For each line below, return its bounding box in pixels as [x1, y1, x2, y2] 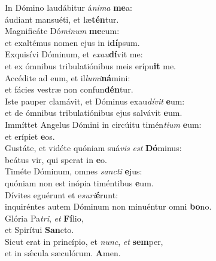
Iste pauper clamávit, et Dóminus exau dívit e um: [5, 94, 185, 107]
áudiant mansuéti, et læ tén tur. [5, 13, 119, 25]
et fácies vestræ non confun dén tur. [5, 83, 133, 96]
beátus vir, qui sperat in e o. [5, 153, 107, 165]
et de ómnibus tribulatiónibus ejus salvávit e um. [5, 106, 182, 119]
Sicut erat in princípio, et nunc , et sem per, [5, 235, 163, 247]
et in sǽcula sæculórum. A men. [5, 247, 121, 259]
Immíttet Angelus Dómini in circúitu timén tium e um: [5, 118, 202, 130]
